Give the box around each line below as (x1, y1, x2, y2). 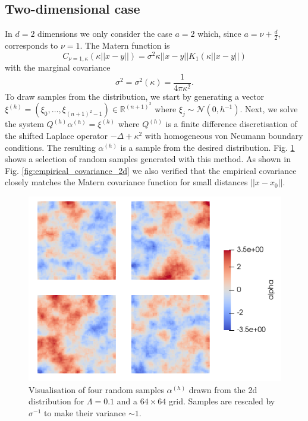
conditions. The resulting (5, 141, 96, 153)
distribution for (29, 395, 84, 407)
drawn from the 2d (188, 383, 257, 395)
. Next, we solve (240, 103, 298, 115)
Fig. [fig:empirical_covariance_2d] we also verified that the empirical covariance (5, 164, 297, 176)
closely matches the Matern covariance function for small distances (5, 176, 248, 188)
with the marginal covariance (5, 61, 111, 74)
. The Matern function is (80, 39, 170, 52)
